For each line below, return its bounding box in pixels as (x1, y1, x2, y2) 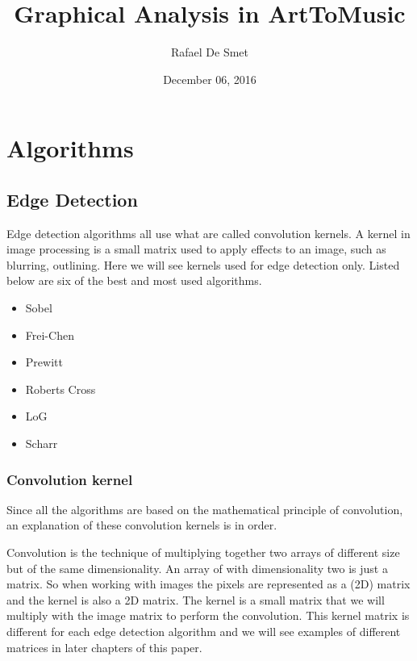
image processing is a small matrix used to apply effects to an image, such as (6, 241, 386, 257)
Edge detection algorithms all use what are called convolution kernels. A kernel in (6, 224, 411, 241)
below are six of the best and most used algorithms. (6, 272, 262, 289)
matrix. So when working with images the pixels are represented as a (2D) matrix (6, 575, 411, 592)
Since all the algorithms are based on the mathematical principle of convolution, (6, 500, 403, 517)
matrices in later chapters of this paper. (6, 638, 202, 655)
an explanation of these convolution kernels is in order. (6, 517, 277, 533)
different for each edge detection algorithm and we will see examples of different (6, 623, 401, 640)
